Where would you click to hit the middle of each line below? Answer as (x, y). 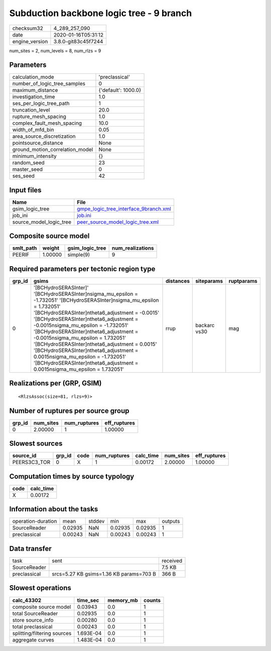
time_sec (88, 600)
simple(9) (79, 255)
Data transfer (31, 548)
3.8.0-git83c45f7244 (78, 41)
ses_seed (24, 176)
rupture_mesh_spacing (39, 117)
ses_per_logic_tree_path (41, 103)
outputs (171, 521)
